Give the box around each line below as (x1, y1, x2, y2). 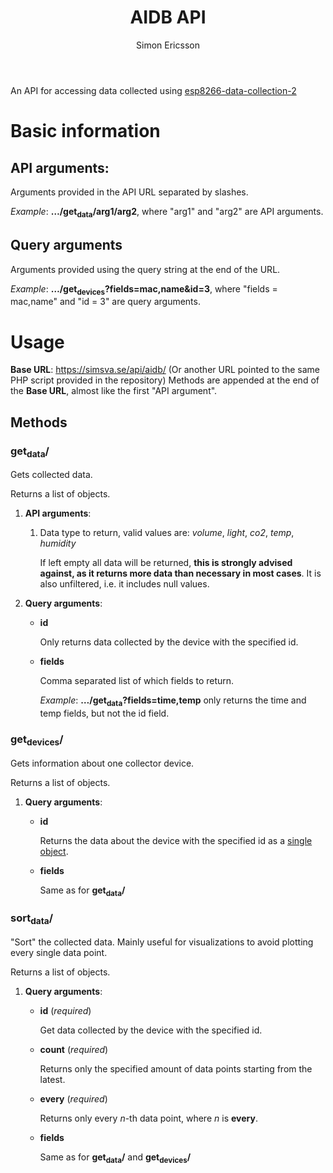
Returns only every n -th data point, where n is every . (39, 1112, 258, 1124)
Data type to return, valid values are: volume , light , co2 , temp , (39, 527, 295, 539)
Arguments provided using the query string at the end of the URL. (10, 263, 281, 275)
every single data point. (10, 946, 108, 958)
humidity (39, 537, 77, 550)
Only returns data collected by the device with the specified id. (39, 636, 299, 648)
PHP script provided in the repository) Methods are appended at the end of (10, 374, 320, 386)
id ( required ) (39, 1004, 92, 1016)
